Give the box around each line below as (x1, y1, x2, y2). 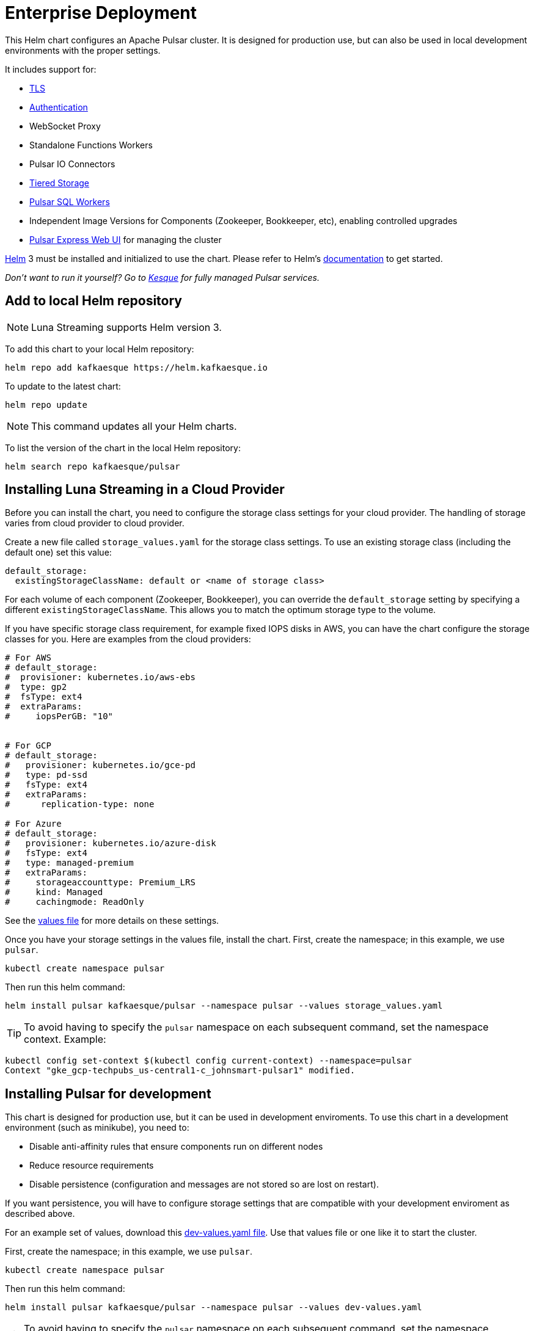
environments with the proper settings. (5, 45, 161, 56)
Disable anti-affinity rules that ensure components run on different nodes (29, 1141, 323, 1152)
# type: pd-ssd (5, 770, 87, 780)
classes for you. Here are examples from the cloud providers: (5, 634, 251, 645)
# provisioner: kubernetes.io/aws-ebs (5, 672, 196, 683)
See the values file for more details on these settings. (5, 915, 219, 926)
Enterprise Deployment (5, 2, 197, 23)
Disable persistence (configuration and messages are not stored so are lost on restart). (29, 1179, 379, 1190)
